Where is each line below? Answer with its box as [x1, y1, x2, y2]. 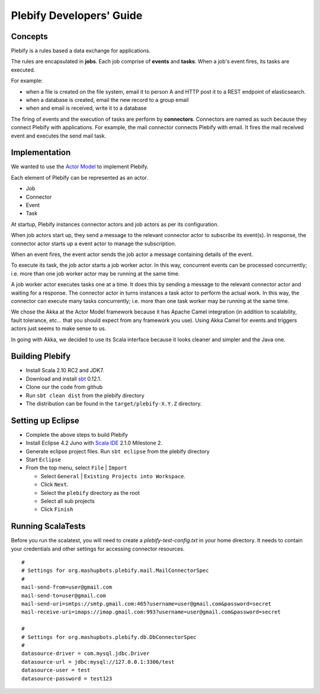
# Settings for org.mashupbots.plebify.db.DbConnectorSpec [21, 634, 197, 640]
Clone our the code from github [25, 383, 103, 391]
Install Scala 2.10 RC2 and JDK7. [25, 367, 104, 374]
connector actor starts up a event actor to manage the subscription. [11, 240, 177, 247]
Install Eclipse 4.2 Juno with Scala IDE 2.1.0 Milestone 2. [25, 439, 163, 447]
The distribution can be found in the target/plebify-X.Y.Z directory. [25, 400, 202, 407]
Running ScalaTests [11, 522, 86, 532]
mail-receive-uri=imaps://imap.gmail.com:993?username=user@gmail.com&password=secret [21, 609, 281, 616]
